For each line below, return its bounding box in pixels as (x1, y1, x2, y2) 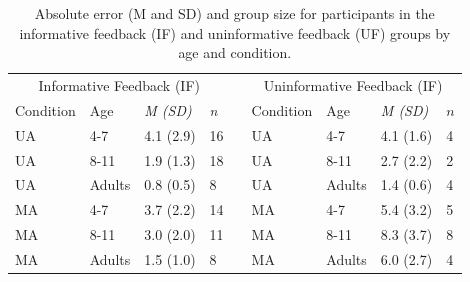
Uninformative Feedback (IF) (263, 75, 443, 96)
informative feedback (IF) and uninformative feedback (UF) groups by (19, 22, 451, 43)
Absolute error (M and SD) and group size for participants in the (34, 3, 435, 23)
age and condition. (178, 42, 292, 63)
